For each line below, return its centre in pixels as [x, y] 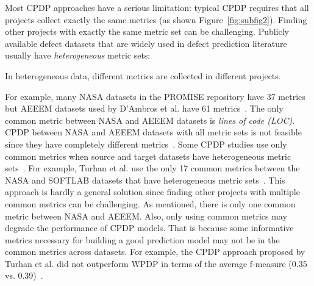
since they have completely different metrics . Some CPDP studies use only [146, 144]
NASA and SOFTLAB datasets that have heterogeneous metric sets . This [145, 180]
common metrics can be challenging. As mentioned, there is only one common [150, 203]
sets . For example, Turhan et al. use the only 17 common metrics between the [152, 168]
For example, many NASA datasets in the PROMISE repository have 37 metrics [155, 96]
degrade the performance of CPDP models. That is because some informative [149, 228]
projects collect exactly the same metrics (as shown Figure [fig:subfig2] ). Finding [156, 19]
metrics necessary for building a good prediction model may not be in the [142, 239]
